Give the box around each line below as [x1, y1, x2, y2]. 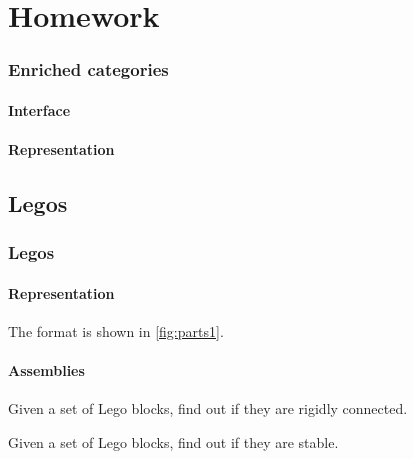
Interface [8, 99, 71, 120]
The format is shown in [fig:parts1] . [8, 321, 224, 342]
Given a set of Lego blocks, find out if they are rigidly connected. [8, 398, 408, 419]
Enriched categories [8, 57, 169, 82]
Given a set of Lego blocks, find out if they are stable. [8, 432, 339, 452]
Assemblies [8, 360, 85, 381]
